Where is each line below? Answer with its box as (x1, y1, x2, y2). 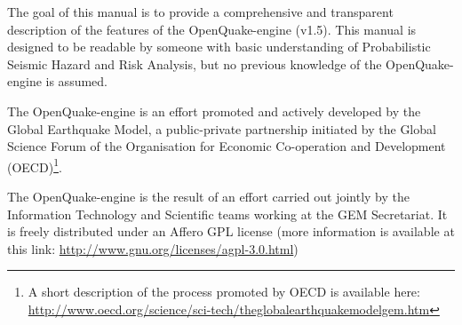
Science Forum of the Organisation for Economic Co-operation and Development (7, 137, 446, 155)
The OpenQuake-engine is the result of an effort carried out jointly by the (7, 187, 410, 205)
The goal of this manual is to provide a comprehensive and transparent (7, 3, 394, 20)
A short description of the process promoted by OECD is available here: (28, 282, 420, 301)
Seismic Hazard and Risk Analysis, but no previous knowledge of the (7, 54, 382, 73)
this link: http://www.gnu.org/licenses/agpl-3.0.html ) (7, 239, 299, 258)
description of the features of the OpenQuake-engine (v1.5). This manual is (7, 20, 417, 38)
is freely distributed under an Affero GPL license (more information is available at (7, 222, 455, 241)
